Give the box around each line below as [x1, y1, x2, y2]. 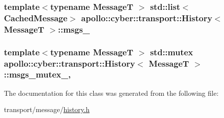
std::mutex [150, 45, 193, 58]
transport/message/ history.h [4, 104, 90, 115]
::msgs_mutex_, [4, 68, 71, 80]
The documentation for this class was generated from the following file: [4, 87, 219, 98]
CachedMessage [4, 11, 68, 24]
